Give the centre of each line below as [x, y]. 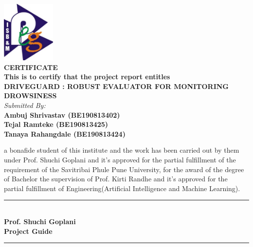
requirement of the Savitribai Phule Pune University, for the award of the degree [124, 169]
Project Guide [28, 231]
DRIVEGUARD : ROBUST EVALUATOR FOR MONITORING [117, 86]
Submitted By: [25, 105]
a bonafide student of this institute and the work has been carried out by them [122, 150]
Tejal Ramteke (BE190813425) [56, 124]
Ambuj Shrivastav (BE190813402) [62, 115]
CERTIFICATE [31, 67]
